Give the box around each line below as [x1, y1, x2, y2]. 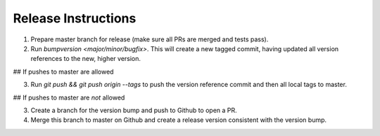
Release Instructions [13, 11, 137, 26]
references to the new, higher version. [30, 55, 141, 63]
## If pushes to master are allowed [13, 67, 114, 76]
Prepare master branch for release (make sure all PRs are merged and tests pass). [30, 35, 269, 43]
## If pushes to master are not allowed [13, 93, 125, 102]
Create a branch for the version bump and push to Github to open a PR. [30, 106, 237, 114]
